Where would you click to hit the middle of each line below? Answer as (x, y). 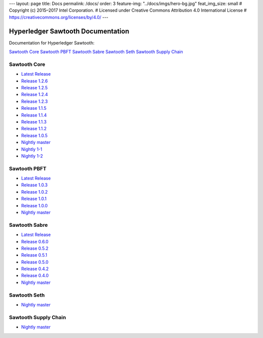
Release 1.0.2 (35, 192)
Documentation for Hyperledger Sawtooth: (52, 43)
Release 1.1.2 (34, 129)
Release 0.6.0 (35, 241)
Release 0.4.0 (35, 276)
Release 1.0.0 (35, 205)
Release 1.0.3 (35, 185)
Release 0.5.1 (34, 255)
